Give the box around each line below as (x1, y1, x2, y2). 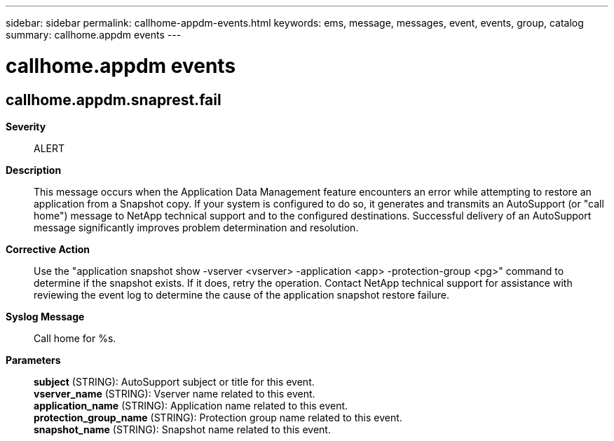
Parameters (6, 353, 61, 366)
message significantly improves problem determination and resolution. (34, 221, 359, 233)
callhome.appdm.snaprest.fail (6, 90, 221, 109)
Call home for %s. (34, 332, 116, 344)
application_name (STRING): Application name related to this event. (34, 399, 348, 412)
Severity (6, 120, 46, 133)
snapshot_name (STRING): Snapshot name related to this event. (34, 423, 331, 435)
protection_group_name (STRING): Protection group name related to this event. (34, 411, 402, 423)
